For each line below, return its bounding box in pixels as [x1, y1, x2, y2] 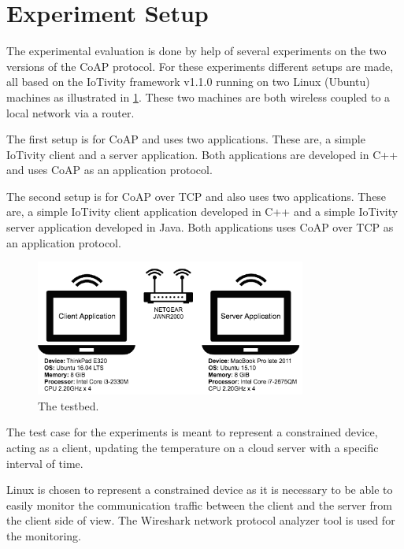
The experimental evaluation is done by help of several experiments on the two [6, 43, 387, 59]
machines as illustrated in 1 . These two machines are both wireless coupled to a [6, 88, 391, 105]
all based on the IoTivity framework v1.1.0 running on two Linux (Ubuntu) [6, 73, 370, 90]
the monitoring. [6, 527, 81, 543]
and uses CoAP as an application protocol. [6, 161, 213, 178]
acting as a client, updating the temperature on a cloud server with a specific [6, 439, 379, 455]
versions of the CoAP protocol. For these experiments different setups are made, [6, 57, 394, 74]
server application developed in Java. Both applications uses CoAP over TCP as [6, 219, 394, 236]
